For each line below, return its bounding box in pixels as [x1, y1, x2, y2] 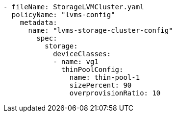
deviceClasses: [53, 50, 111, 58]
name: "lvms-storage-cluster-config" [28, 26, 173, 34]
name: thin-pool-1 [69, 73, 140, 81]
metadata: [20, 19, 57, 26]
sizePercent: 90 [69, 81, 132, 89]
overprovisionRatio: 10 [69, 89, 161, 97]
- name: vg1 [53, 58, 99, 66]
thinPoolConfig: [61, 66, 124, 73]
